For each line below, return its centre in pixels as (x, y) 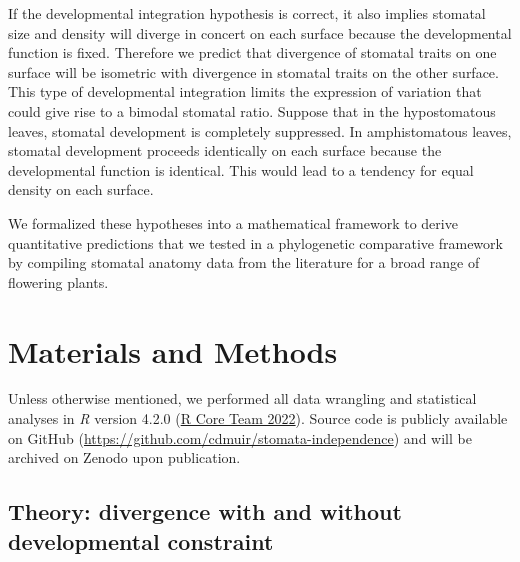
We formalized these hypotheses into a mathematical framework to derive (233, 222)
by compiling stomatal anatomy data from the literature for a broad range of (244, 262)
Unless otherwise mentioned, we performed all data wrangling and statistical (242, 398)
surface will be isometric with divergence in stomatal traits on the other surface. (253, 71)
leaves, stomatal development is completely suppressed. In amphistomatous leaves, (260, 130)
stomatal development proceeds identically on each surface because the (225, 150)
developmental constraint (141, 540)
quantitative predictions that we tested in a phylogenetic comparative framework (255, 242)
